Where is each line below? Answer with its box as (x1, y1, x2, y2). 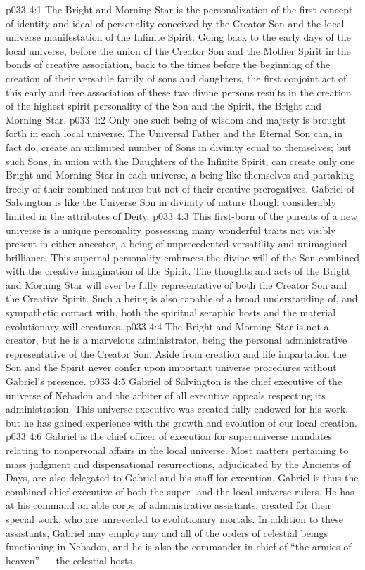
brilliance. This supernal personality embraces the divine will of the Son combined (6, 250, 359, 264)
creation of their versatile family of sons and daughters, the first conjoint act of (6, 70, 347, 85)
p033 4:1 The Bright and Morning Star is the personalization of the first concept (6, 2, 353, 16)
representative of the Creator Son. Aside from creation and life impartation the (6, 346, 347, 361)
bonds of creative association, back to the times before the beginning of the (6, 57, 331, 72)
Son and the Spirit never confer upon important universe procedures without (6, 360, 337, 375)
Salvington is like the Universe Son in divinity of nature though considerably (6, 195, 336, 209)
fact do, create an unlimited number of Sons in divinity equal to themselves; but (6, 139, 352, 154)
